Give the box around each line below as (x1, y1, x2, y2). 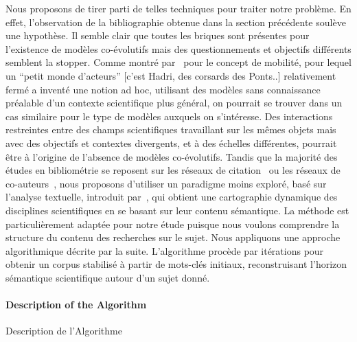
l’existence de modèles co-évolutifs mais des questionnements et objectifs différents (5, 41, 352, 56)
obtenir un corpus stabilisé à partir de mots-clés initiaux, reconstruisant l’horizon (5, 257, 347, 271)
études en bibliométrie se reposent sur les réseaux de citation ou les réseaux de (5, 163, 341, 177)
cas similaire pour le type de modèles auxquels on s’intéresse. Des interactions (5, 109, 333, 123)
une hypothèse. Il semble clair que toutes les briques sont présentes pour (5, 28, 310, 43)
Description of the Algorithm (5, 297, 147, 312)
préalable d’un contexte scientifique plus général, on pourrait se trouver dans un (5, 95, 343, 110)
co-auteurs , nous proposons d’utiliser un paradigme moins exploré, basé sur (5, 176, 327, 190)
